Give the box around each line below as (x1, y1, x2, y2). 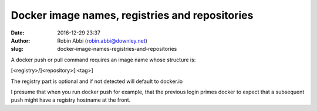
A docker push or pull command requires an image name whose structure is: (11, 56, 196, 63)
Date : (11, 29, 25, 36)
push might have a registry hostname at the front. (11, 96, 131, 103)
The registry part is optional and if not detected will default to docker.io (11, 78, 183, 85)
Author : (11, 37, 31, 44)
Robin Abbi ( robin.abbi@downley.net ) (57, 37, 148, 44)
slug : (11, 46, 23, 53)
